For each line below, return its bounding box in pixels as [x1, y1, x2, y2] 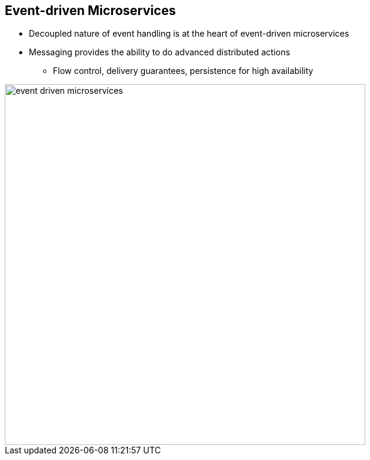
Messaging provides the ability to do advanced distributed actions [29, 47, 290, 58]
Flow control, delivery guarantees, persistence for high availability [53, 66, 314, 76]
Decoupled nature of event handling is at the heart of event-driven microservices [29, 28, 350, 39]
